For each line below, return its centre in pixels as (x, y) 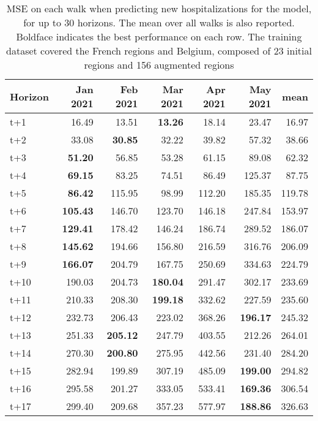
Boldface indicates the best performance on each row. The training (159, 36)
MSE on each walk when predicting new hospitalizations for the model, (159, 8)
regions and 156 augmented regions (159, 65)
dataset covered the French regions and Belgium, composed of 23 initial (159, 51)
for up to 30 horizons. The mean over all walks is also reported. (159, 22)
